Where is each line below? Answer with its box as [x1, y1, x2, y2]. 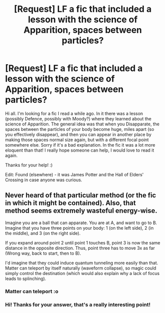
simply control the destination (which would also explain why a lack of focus [5, 270, 160, 276]
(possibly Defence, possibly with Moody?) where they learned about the [5, 116, 152, 121]
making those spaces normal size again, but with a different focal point [5, 137, 149, 143]
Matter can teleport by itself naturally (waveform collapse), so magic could [5, 265, 157, 271]
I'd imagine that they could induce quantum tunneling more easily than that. [5, 260, 159, 266]
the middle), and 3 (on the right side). [5, 230, 81, 236]
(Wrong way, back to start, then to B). [5, 250, 81, 256]
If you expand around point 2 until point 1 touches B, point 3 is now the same [5, 239, 161, 245]
